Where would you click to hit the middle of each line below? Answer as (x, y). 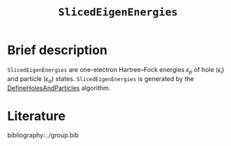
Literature (37, 116)
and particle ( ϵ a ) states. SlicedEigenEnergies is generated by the (101, 79)
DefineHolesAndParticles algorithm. (59, 88)
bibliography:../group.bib (43, 136)
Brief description (57, 50)
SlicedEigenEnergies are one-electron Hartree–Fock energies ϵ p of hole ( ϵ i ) (116, 70)
